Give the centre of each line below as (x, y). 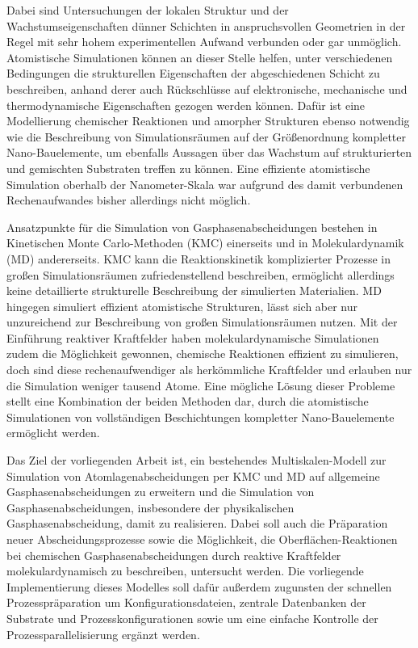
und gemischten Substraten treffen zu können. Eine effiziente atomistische (188, 168)
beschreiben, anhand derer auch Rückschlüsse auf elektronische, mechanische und (207, 88)
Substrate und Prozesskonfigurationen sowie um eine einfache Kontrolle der (192, 618)
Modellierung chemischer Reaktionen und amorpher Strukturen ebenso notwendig (208, 121)
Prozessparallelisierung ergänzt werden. (103, 634)
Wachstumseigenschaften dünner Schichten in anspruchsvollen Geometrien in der (206, 25)
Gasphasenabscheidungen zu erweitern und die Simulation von (161, 492)
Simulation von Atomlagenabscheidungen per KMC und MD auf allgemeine (193, 475)
